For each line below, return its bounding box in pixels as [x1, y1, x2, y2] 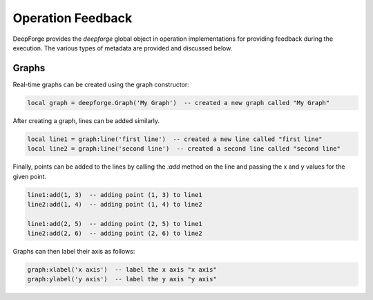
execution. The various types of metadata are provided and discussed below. [12, 44, 233, 52]
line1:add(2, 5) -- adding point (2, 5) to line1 [27, 220, 203, 227]
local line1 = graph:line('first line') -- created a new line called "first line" [27, 135, 323, 143]
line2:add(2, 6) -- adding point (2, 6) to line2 [27, 229, 203, 238]
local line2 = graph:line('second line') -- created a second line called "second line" [27, 145, 341, 153]
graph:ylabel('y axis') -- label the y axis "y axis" [27, 275, 217, 283]
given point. [12, 172, 47, 180]
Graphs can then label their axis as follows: [12, 247, 135, 256]
